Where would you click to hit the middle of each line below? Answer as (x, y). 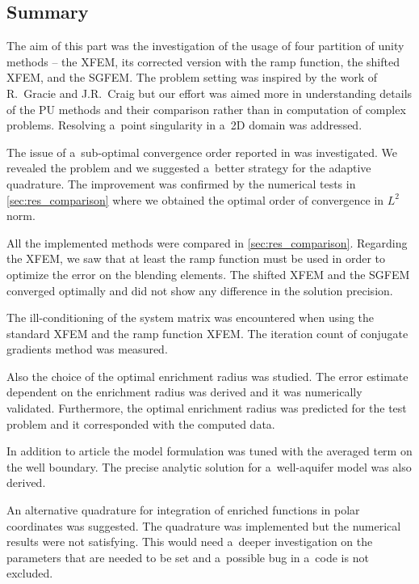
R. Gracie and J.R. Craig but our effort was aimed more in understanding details (209, 93)
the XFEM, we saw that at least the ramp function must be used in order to (196, 258)
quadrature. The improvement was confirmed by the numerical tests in (181, 183)
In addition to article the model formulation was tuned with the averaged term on (209, 451)
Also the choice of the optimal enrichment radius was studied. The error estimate (207, 376)
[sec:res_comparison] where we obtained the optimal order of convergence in (195, 199)
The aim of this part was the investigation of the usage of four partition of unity (205, 46)
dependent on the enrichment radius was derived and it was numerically (184, 392)
